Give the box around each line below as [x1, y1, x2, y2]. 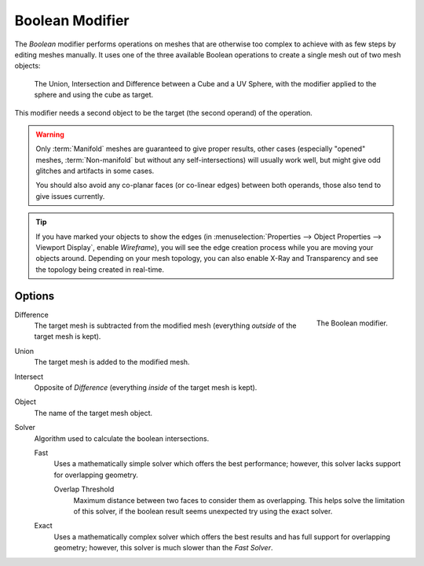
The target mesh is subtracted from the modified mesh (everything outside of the [34, 321, 297, 330]
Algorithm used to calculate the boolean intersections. [34, 433, 210, 443]
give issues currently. [35, 191, 105, 200]
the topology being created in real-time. [35, 264, 165, 274]
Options [14, 289, 55, 303]
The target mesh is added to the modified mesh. [34, 358, 190, 367]
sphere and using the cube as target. [34, 90, 154, 100]
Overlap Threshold [53, 484, 115, 494]
